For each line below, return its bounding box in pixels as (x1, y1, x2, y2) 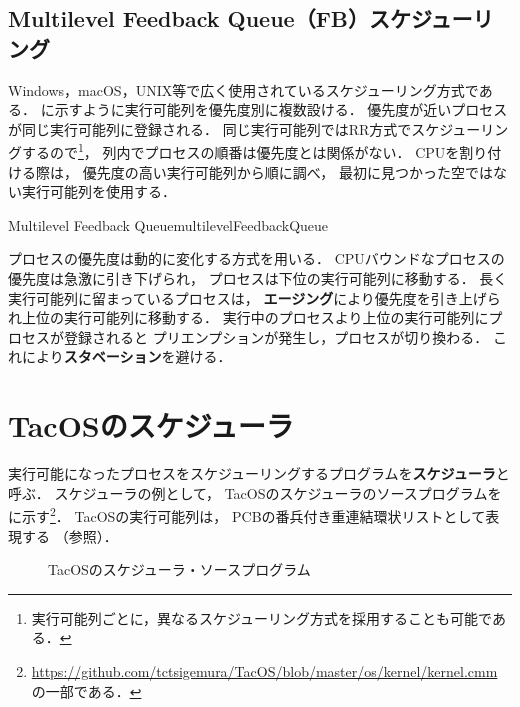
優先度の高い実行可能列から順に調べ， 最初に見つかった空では (82, 161, 493, 182)
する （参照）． (21, 525, 118, 546)
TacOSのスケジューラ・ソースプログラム (48, 559, 311, 580)
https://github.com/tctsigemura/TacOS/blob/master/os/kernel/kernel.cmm (31, 660, 498, 681)
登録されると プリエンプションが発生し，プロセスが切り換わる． (63, 326, 489, 347)
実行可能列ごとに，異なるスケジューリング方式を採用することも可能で (31, 607, 492, 628)
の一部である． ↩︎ (31, 680, 142, 701)
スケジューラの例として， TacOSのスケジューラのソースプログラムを (54, 482, 502, 503)
